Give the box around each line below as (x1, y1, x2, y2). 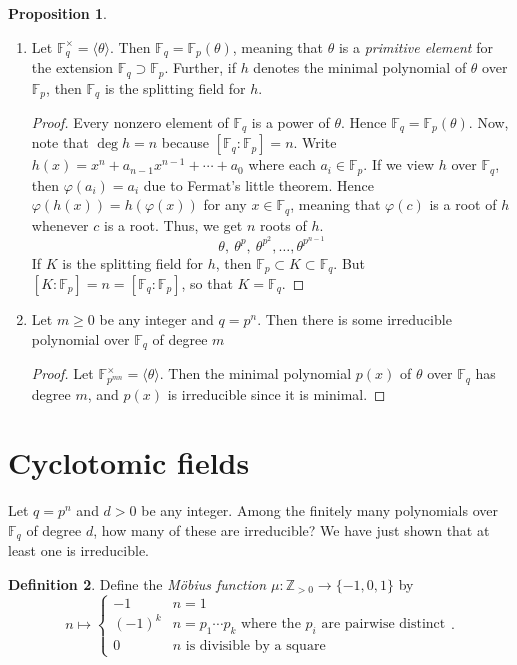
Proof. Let (31, 363, 94, 384)
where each (248, 154, 316, 175)
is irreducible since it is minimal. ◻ (167, 383, 386, 404)
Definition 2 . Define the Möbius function (8, 573, 267, 594)
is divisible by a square (185, 639, 326, 654)
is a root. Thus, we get (104, 214, 243, 235)
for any (203, 194, 247, 215)
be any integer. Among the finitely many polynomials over (141, 500, 498, 521)
